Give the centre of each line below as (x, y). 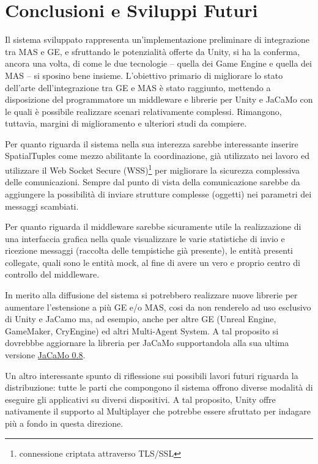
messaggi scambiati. (42, 206)
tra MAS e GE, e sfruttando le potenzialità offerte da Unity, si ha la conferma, (153, 51)
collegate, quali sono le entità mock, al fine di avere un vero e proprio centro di (153, 262)
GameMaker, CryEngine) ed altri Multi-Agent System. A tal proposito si (142, 330)
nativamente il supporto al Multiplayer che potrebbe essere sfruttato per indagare (158, 411)
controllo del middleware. (52, 274)
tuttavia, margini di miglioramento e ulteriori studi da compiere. (126, 123)
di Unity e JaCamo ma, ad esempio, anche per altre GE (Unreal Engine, (141, 319)
